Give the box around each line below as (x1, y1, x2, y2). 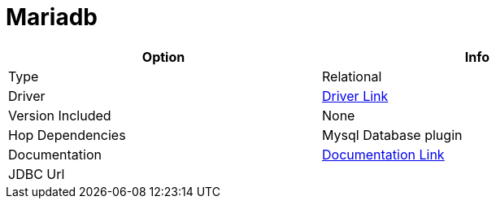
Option (141, 48, 185, 65)
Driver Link (322, 87, 389, 104)
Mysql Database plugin (322, 126, 463, 143)
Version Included (8, 107, 111, 124)
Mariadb (6, 3, 98, 31)
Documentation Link (322, 146, 445, 163)
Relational (322, 68, 382, 85)
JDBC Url (8, 165, 65, 182)
